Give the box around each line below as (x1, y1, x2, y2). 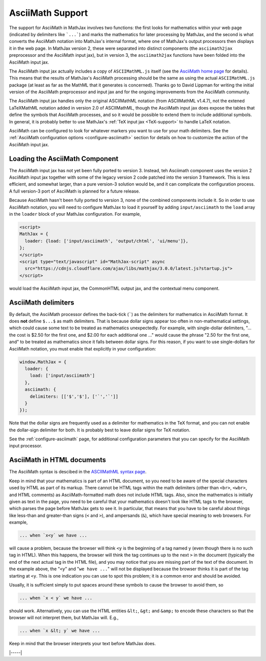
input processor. (9, 443, 42, 449)
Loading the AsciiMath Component (9, 155, 119, 163)
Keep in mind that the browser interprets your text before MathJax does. (9, 641, 156, 647)
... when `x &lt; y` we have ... (19, 628, 100, 634)
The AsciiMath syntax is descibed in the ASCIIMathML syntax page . (9, 469, 147, 475)
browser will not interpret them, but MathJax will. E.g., (9, 615, 119, 621)
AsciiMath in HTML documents (9, 456, 106, 464)
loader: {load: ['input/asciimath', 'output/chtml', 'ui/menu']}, (25, 238, 189, 244)
